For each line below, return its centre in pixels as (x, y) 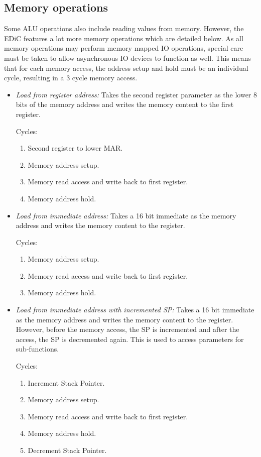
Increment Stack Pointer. (66, 382)
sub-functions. (37, 349)
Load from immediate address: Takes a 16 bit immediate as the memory (126, 215)
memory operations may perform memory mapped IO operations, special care (124, 48)
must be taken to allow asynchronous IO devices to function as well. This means (127, 58)
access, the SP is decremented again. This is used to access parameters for (130, 339)
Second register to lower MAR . (75, 148)
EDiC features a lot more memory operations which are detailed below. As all (124, 38)
